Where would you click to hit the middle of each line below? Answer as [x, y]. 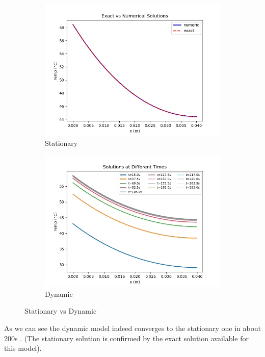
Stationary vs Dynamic [61, 311]
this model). [23, 348]
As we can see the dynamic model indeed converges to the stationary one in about [132, 328]
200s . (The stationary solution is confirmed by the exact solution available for [127, 338]
